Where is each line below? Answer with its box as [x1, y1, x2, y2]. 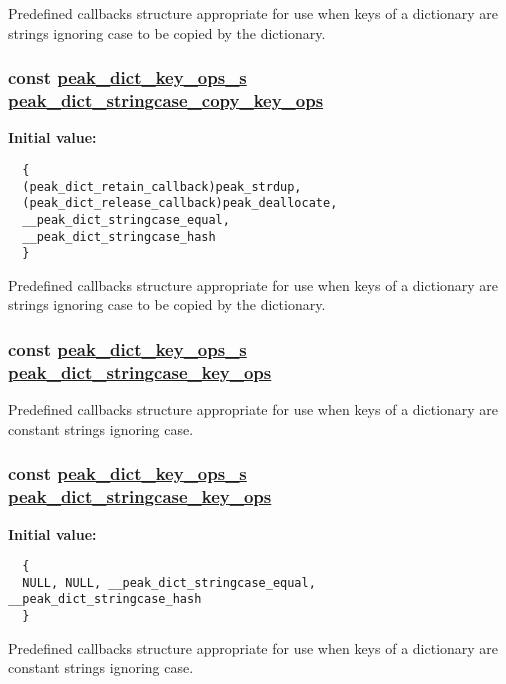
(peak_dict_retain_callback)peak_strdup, [22, 179, 302, 194]
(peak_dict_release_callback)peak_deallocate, [22, 196, 338, 211]
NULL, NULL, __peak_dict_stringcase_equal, [22, 575, 316, 590]
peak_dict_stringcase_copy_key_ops [8, 88, 324, 113]
